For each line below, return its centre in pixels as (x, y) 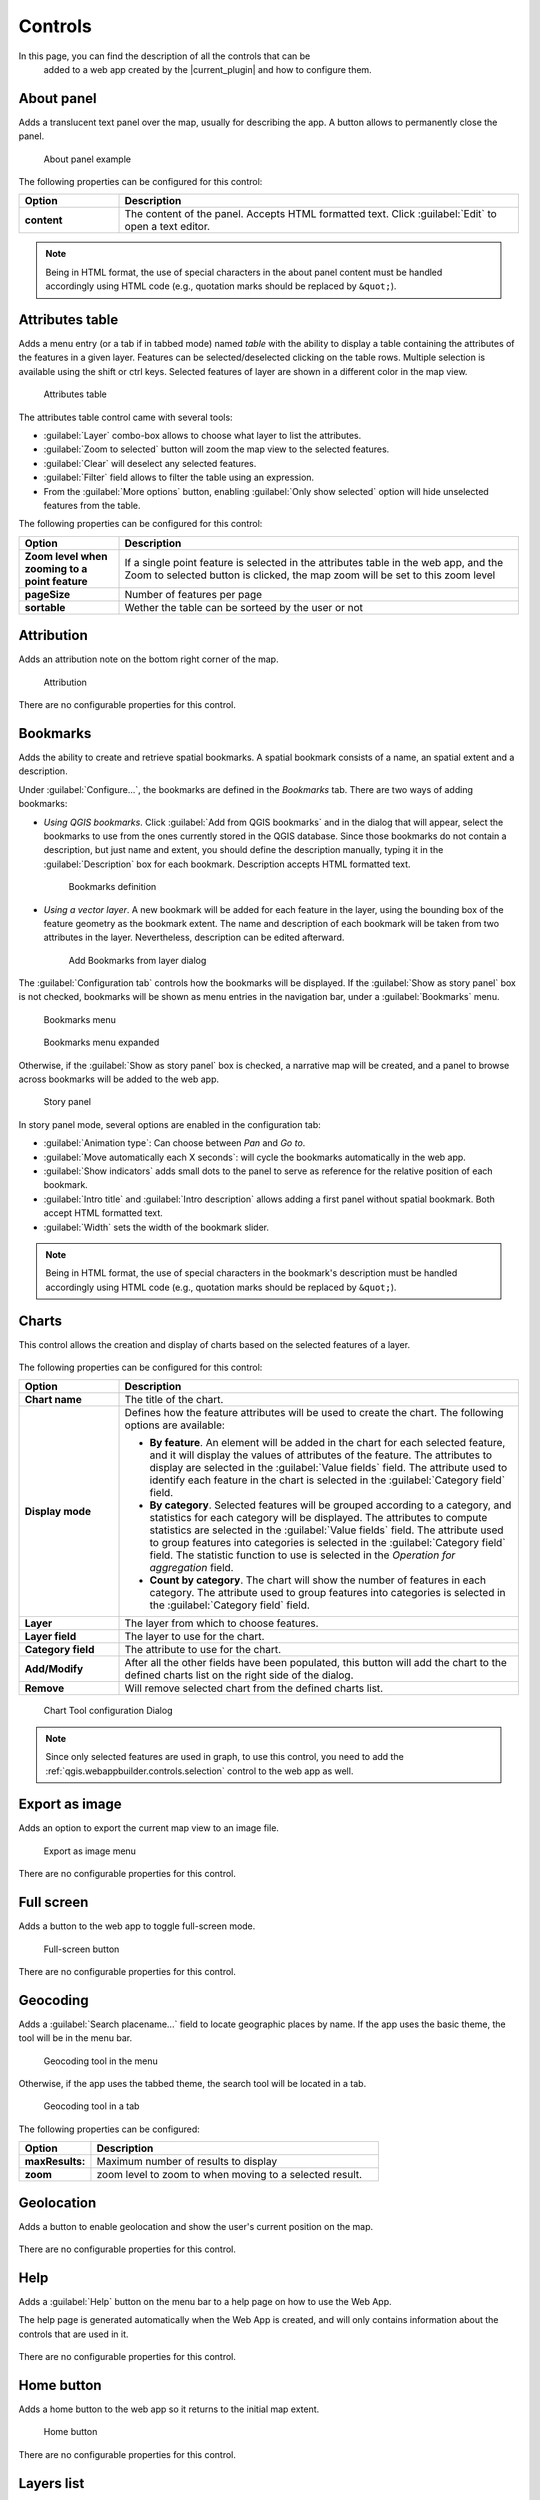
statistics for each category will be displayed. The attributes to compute (318, 1518)
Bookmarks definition (112, 887)
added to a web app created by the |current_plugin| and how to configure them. (207, 69)
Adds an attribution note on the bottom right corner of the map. (148, 659)
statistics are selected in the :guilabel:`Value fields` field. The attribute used (326, 1530)
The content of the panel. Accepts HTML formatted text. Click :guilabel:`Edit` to (310, 214)
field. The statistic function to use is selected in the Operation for (302, 1555)
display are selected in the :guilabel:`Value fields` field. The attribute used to (328, 1468)
